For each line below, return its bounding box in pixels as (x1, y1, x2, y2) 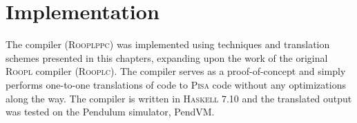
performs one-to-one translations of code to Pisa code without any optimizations (6, 77, 346, 91)
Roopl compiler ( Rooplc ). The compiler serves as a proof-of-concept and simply (6, 64, 346, 78)
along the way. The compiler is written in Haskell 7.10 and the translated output (6, 91, 352, 105)
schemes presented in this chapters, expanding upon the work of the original (6, 50, 328, 65)
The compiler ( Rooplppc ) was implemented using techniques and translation (6, 37, 330, 52)
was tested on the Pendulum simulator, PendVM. (6, 104, 215, 119)
